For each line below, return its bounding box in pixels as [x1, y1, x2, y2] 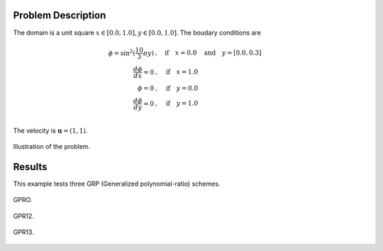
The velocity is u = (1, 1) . [13, 126, 88, 135]
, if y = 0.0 [155, 84, 199, 92]
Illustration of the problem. [13, 142, 91, 150]
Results [13, 160, 48, 173]
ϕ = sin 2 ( [108, 48, 136, 57]
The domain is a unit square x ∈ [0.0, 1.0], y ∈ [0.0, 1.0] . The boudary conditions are [13, 28, 262, 37]
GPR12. [13, 211, 35, 220]
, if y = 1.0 [155, 99, 199, 108]
